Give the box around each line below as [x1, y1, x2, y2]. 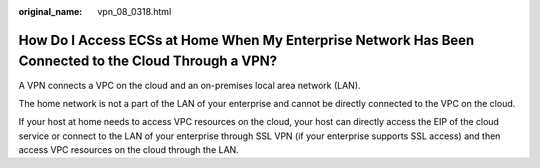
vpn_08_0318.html [97, 6, 172, 17]
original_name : [18, 6, 83, 17]
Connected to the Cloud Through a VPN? [18, 53, 278, 70]
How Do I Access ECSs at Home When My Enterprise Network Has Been [18, 31, 475, 49]
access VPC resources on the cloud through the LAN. [18, 144, 239, 156]
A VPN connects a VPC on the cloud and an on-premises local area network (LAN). [18, 79, 361, 91]
